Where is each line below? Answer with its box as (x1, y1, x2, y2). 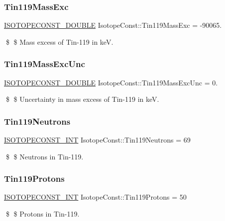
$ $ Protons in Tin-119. (5, 209, 80, 219)
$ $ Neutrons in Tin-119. (5, 151, 84, 161)
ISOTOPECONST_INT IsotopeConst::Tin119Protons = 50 (4, 192, 187, 202)
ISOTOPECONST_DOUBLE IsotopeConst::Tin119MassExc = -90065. (4, 20, 222, 30)
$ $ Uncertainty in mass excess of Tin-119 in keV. (5, 94, 159, 104)
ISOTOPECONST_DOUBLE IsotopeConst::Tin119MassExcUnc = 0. (4, 77, 218, 87)
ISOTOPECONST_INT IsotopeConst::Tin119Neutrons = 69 (4, 135, 191, 145)
